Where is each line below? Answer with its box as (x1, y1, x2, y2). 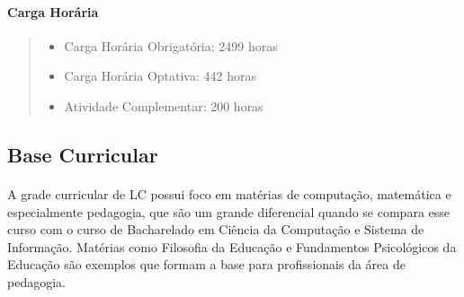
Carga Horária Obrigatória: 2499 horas (64, 36, 278, 55)
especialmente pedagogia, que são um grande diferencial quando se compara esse (7, 202, 451, 221)
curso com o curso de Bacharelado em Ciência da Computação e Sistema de (7, 220, 424, 239)
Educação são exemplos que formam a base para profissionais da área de (7, 255, 406, 274)
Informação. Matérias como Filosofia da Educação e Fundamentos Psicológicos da (7, 237, 457, 256)
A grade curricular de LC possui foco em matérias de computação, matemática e (7, 184, 451, 203)
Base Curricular (7, 140, 158, 168)
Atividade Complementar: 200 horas (64, 96, 263, 115)
